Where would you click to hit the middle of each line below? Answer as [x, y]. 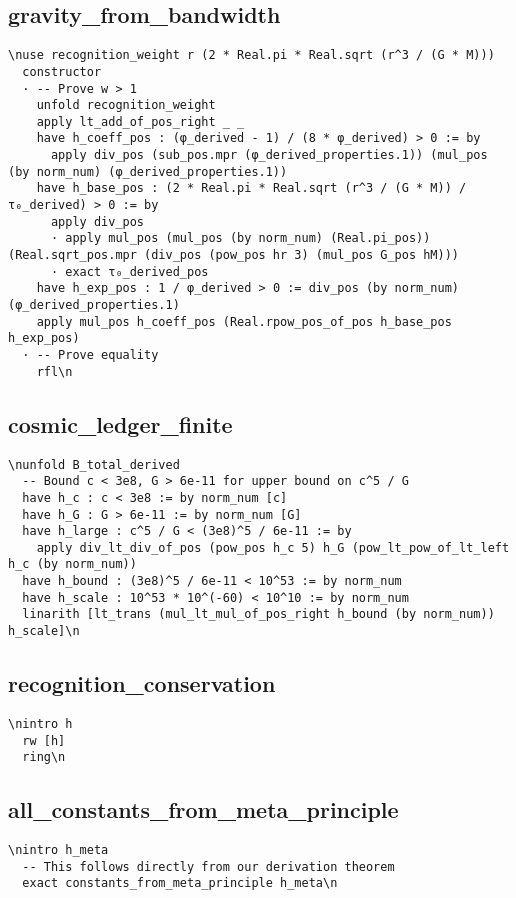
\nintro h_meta [58, 850]
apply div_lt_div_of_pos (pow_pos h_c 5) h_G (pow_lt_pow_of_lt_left [273, 547]
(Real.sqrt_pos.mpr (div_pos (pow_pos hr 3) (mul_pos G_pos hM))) [234, 255]
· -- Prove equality [90, 355]
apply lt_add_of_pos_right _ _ [140, 121]
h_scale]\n [44, 631]
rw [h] [44, 740]
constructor [62, 71]
